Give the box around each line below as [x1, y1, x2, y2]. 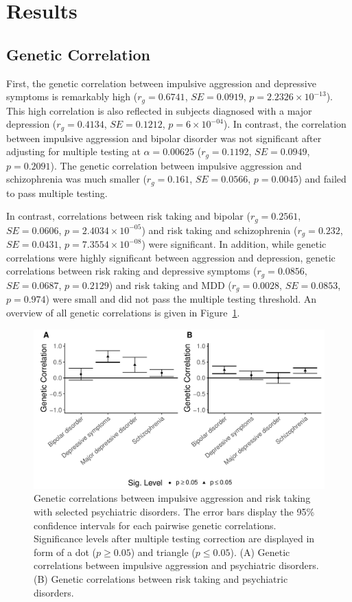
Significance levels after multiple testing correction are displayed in [34, 531, 315, 546]
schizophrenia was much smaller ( [6, 172, 147, 186]
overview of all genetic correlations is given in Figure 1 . [6, 305, 240, 319]
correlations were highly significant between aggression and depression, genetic [6, 250, 336, 264]
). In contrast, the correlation [223, 117, 347, 131]
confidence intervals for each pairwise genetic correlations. [34, 518, 277, 532]
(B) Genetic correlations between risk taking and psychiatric [34, 571, 288, 586]
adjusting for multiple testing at [6, 144, 141, 159]
